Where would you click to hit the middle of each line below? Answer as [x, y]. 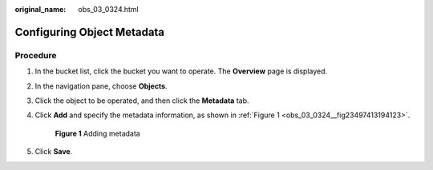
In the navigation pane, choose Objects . [101, 86]
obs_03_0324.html [109, 9]
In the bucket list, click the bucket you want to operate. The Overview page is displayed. [181, 71]
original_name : [40, 9]
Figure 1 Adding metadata [97, 133]
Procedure [36, 55]
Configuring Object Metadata [89, 32]
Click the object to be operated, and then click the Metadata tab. [142, 101]
